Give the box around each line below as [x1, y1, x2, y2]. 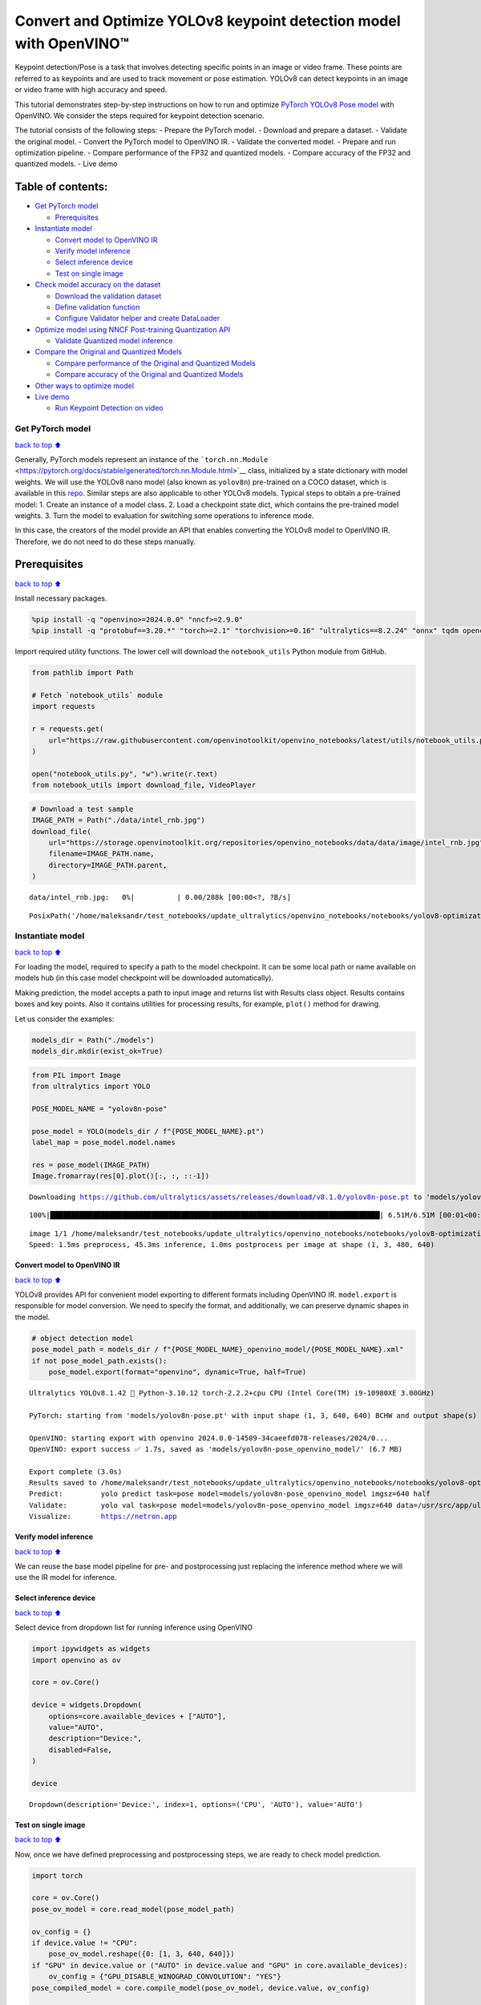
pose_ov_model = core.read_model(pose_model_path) [31, 1905, 236, 1914]
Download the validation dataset [55, 291, 162, 301]
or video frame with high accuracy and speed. [14, 85, 168, 95]
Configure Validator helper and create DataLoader [55, 314, 220, 323]
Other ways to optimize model [34, 381, 135, 391]
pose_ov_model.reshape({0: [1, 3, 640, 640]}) [48, 1950, 236, 1958]
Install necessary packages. [14, 593, 107, 603]
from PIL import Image [31, 1071, 121, 1079]
